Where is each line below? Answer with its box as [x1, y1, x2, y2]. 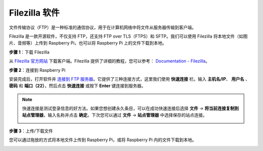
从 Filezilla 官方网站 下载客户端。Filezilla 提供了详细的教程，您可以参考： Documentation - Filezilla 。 [9, 58, 210, 64]
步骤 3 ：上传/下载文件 [9, 128, 53, 134]
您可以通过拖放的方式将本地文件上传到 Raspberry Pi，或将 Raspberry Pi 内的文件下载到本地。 [9, 137, 197, 143]
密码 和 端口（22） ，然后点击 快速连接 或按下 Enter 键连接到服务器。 [9, 83, 146, 89]
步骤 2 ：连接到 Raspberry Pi [9, 67, 66, 73]
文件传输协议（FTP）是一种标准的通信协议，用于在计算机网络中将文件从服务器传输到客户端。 [9, 24, 197, 30]
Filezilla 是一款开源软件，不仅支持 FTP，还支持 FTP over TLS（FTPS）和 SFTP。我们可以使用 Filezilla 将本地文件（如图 [9, 33, 248, 39]
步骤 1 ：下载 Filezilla [9, 49, 50, 55]
